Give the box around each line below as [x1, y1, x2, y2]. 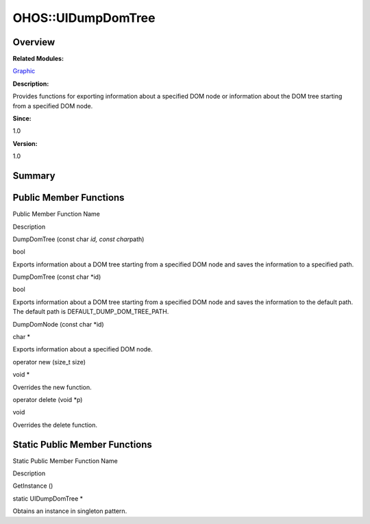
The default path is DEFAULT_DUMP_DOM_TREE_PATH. [12, 308, 169, 316]
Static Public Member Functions [12, 438, 152, 450]
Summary [12, 170, 56, 182]
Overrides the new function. [12, 383, 92, 391]
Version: [12, 139, 38, 147]
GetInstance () [12, 482, 53, 490]
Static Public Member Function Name [12, 456, 118, 465]
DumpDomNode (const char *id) [12, 320, 104, 328]
